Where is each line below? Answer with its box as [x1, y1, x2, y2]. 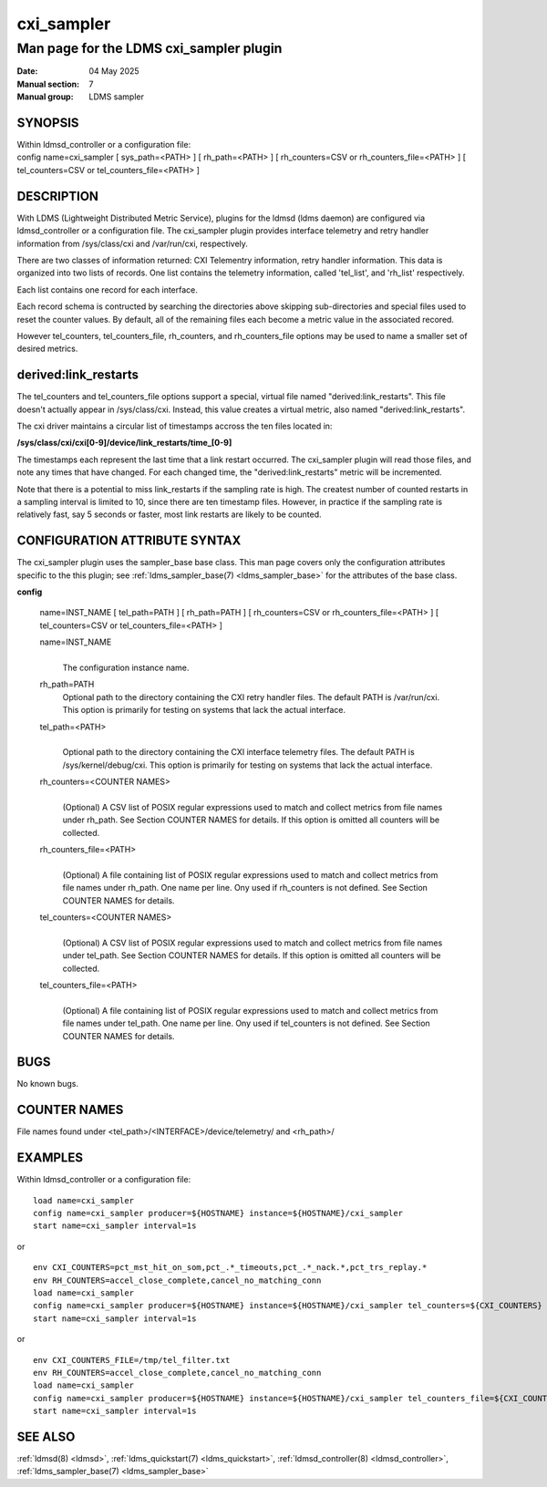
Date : [16, 66, 38, 77]
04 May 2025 [88, 66, 140, 77]
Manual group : [16, 91, 74, 102]
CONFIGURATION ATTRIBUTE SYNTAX [16, 533, 242, 549]
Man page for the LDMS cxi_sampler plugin [16, 40, 283, 57]
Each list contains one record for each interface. [16, 284, 198, 295]
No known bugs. [16, 1079, 79, 1089]
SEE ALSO [16, 1429, 76, 1444]
